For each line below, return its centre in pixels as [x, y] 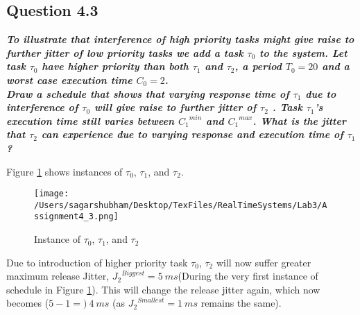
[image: [52, 194]
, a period [258, 66]
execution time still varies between [91, 120]
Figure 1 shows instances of [65, 171]
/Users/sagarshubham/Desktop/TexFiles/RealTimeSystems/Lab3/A [181, 205]
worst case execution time [69, 79]
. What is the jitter [299, 120]
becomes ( [28, 303]
